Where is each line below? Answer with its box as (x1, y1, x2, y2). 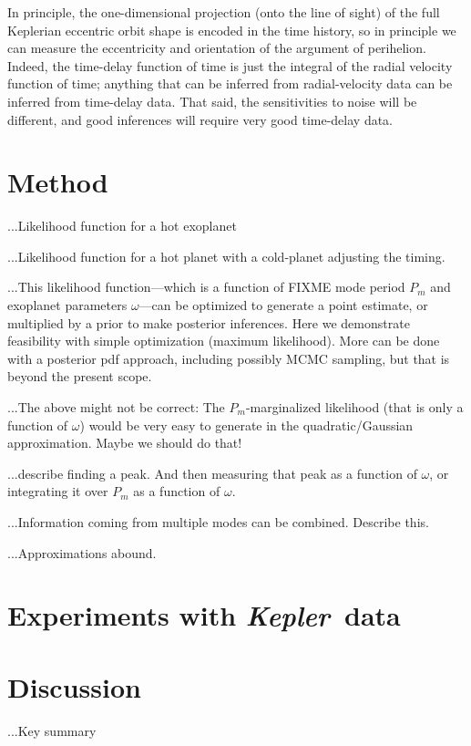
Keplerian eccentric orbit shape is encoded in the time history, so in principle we (7, 20, 456, 39)
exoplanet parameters (7, 295, 128, 315)
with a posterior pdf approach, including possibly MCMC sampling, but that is (7, 348, 450, 368)
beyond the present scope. (7, 367, 152, 386)
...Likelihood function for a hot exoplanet (7, 216, 237, 235)
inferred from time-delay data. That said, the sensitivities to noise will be (7, 91, 417, 110)
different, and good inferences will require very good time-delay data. (7, 109, 394, 129)
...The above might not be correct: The (7, 398, 225, 417)
